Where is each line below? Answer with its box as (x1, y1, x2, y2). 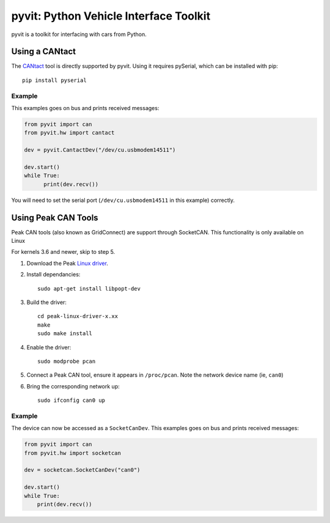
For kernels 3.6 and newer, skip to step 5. (11, 248, 116, 256)
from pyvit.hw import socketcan (24, 450, 122, 456)
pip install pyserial (22, 76, 87, 84)
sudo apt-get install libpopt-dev (37, 285, 141, 292)
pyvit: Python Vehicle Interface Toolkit (11, 9, 211, 23)
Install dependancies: (26, 271, 81, 278)
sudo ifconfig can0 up (37, 397, 106, 404)
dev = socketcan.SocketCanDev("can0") (24, 467, 141, 473)
